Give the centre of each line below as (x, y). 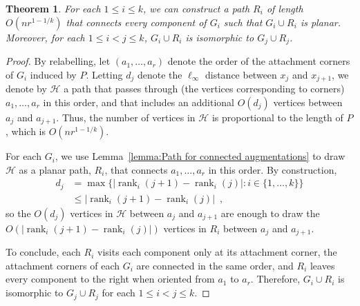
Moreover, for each (45, 37)
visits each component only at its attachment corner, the (217, 252)
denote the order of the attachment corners (259, 61)
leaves (322, 265)
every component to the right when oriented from (110, 279)
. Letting (104, 74)
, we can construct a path (197, 8)
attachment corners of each (63, 265)
